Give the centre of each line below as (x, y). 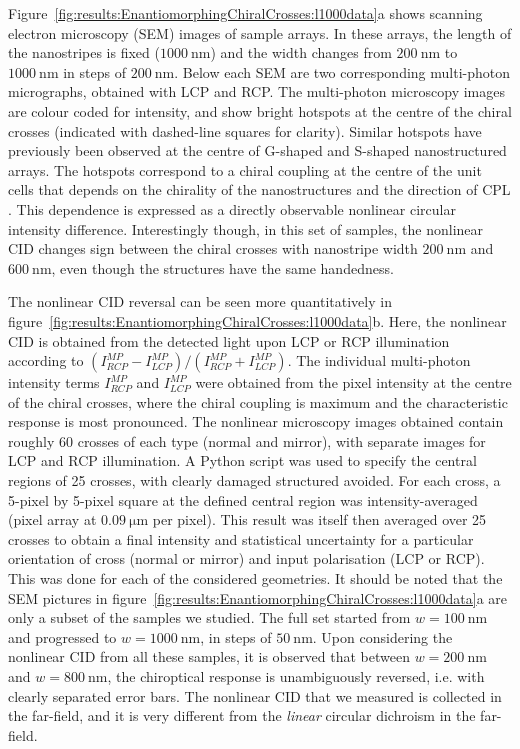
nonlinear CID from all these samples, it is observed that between (209, 656)
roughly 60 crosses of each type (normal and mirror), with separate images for (247, 440)
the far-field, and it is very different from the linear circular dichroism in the (242, 715)
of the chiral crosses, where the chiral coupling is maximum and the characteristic (258, 401)
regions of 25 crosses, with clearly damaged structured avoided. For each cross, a (254, 480)
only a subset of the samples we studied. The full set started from (209, 617)
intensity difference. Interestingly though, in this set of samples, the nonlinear (246, 228)
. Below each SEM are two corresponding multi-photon (342, 71)
